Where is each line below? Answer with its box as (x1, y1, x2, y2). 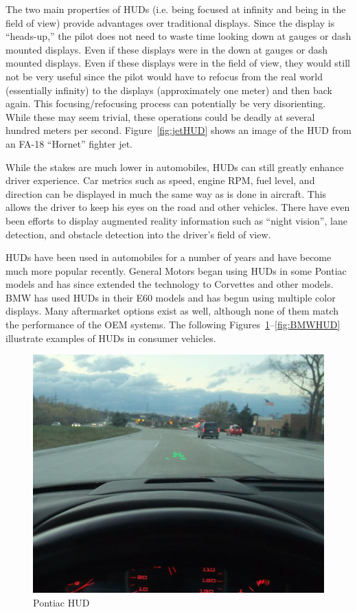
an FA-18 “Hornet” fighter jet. (5, 136, 133, 150)
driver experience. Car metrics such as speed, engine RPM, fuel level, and (5, 173, 315, 188)
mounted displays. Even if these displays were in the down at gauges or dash (5, 42, 328, 56)
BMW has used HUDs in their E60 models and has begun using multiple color (5, 290, 336, 304)
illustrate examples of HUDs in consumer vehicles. (5, 330, 216, 345)
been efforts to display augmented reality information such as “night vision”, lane (5, 213, 347, 227)
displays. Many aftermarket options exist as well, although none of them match (5, 304, 339, 318)
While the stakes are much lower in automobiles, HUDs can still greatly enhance (5, 159, 344, 174)
